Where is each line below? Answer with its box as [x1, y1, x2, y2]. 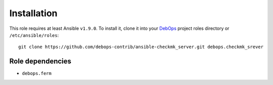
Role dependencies [9, 57, 72, 66]
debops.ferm [22, 71, 52, 76]
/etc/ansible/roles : [9, 32, 59, 38]
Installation [9, 8, 58, 19]
